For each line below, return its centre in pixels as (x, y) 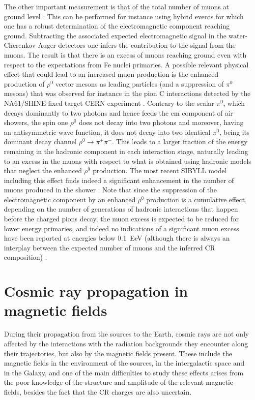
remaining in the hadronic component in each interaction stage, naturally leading (126, 151)
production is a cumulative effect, (197, 199)
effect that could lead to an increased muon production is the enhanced (111, 74)
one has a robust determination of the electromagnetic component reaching (117, 26)
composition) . (26, 257)
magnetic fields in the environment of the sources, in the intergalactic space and (124, 363)
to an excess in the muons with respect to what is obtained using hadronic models (128, 161)
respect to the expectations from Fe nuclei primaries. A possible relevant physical (126, 64)
